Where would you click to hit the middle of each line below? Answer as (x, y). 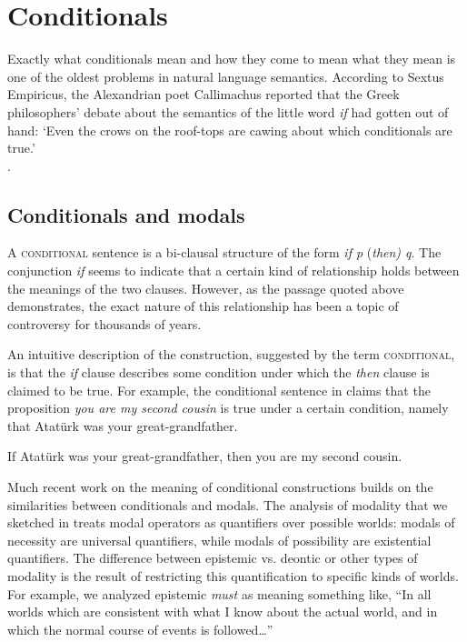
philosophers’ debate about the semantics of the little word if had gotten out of (228, 111)
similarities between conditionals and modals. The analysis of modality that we (228, 504)
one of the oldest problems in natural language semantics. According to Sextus (226, 76)
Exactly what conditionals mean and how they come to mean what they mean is (232, 59)
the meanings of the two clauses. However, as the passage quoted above (206, 288)
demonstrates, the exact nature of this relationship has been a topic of (203, 306)
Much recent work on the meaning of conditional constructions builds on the (220, 487)
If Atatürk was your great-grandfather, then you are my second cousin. (205, 456)
